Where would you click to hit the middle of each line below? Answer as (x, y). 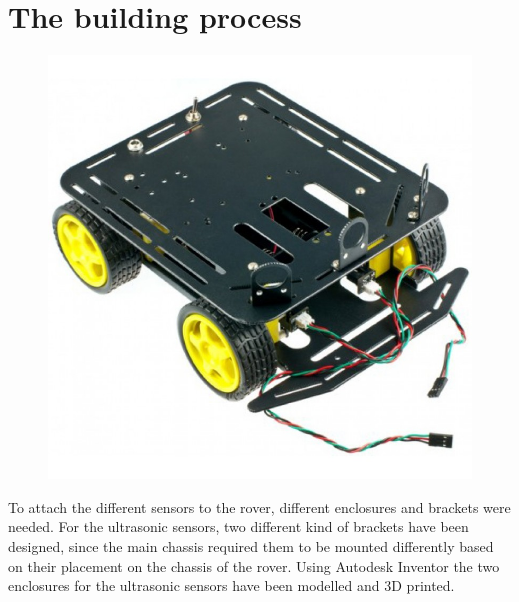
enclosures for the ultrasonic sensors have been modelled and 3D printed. (231, 585)
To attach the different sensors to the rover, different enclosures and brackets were (259, 506)
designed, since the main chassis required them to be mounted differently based (251, 545)
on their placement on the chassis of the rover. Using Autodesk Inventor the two (254, 565)
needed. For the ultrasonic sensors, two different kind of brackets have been (238, 526)
